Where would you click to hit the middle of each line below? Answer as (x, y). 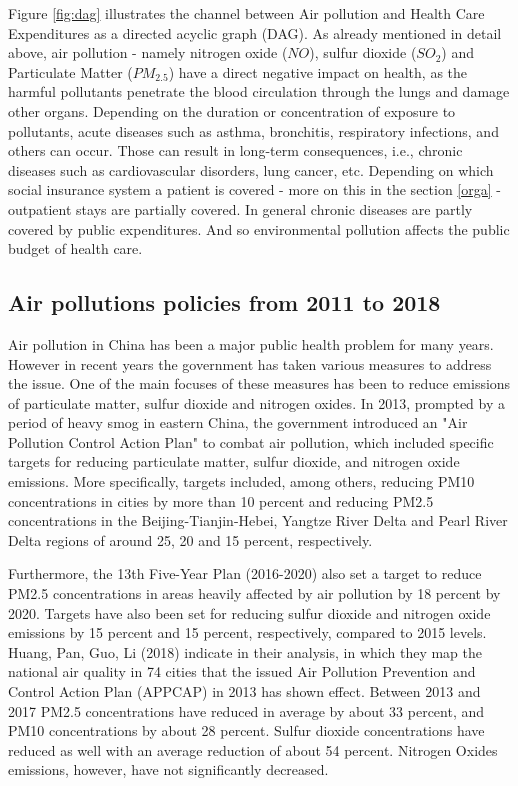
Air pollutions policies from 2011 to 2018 (224, 302)
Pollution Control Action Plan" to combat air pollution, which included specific (251, 441)
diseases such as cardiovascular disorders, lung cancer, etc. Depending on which (251, 169)
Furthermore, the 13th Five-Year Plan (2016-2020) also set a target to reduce (245, 573)
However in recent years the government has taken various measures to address (250, 363)
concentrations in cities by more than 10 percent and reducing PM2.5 (221, 500)
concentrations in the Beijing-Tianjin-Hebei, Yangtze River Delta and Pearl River (258, 520)
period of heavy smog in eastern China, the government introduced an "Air (238, 422)
